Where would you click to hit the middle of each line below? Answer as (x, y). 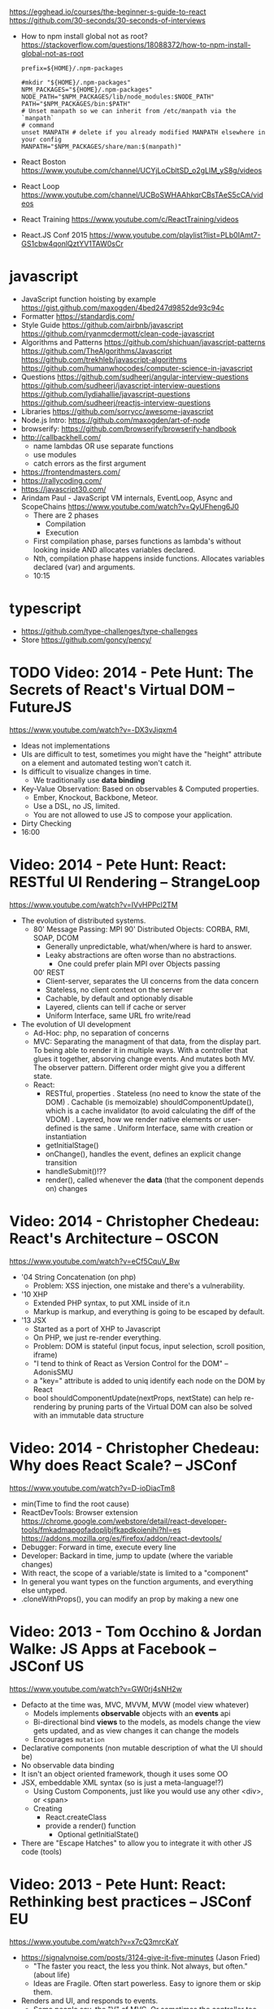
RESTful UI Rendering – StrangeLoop (135, 882)
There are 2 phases (66, 515)
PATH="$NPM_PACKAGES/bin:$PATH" (76, 104)
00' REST (49, 972)
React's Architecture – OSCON (114, 1238)
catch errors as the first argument (89, 463)
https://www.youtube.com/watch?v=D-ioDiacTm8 (92, 1487)
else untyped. (44, 1590)
